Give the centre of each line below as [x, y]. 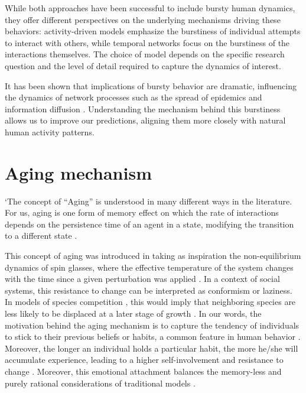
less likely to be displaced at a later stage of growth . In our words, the [133, 313]
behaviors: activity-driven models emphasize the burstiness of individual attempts [153, 31]
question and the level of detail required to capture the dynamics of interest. [143, 65]
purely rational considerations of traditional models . [100, 383]
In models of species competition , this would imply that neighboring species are [150, 302]
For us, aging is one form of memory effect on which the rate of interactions [142, 212]
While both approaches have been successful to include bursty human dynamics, [150, 8]
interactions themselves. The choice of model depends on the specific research [145, 54]
